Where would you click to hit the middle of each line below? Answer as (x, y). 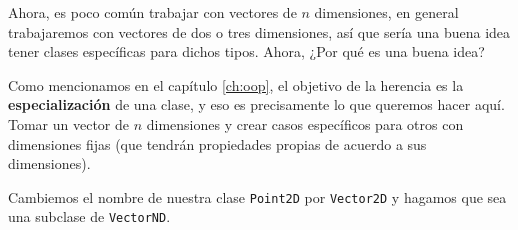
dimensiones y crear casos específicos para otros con (305, 123)
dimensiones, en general (386, 12)
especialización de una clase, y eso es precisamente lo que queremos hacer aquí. (256, 104)
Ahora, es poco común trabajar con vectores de (152, 12)
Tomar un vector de (69, 123)
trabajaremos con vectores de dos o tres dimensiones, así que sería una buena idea (259, 31)
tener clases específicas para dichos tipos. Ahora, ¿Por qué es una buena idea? (246, 51)
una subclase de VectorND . (89, 216)
